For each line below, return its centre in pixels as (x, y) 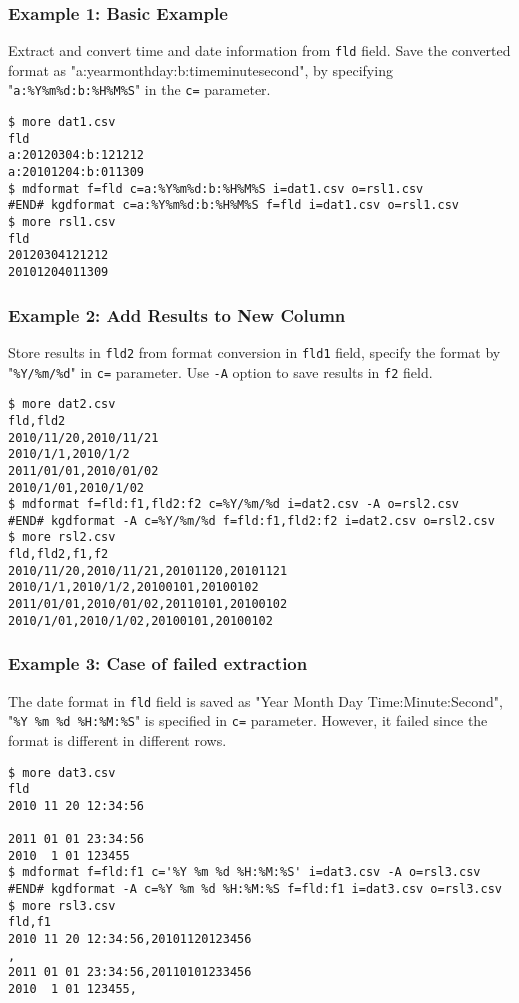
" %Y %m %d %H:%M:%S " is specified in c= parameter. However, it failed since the (248, 720)
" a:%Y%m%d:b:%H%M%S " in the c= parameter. (139, 89)
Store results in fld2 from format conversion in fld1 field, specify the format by (254, 351)
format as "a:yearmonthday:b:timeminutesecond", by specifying (200, 69)
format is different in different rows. (117, 739)
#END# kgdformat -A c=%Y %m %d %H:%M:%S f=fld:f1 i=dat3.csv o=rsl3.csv (255, 889)
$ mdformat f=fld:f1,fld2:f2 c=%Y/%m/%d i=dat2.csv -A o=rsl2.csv (234, 504)
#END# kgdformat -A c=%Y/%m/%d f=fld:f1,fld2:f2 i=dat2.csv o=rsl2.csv (251, 520)
